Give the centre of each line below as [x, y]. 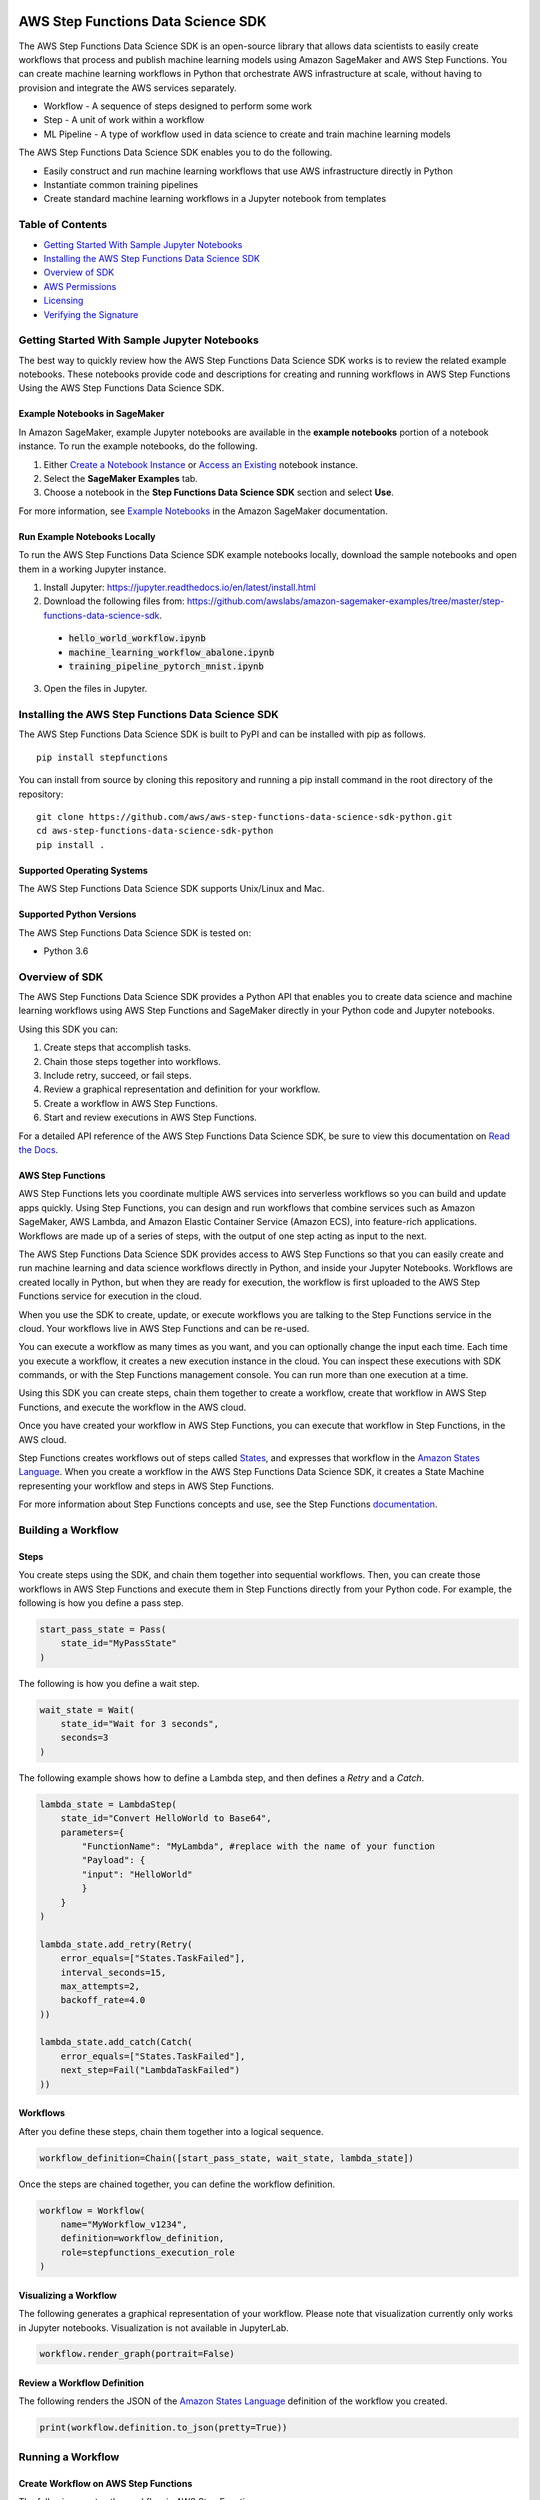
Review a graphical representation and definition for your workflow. [182, 1089]
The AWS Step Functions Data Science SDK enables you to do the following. [175, 152]
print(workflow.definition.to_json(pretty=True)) [163, 2428]
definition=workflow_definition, [142, 2238]
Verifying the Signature [91, 314]
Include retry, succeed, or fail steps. [117, 1076]
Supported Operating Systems [83, 870]
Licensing [63, 301]
